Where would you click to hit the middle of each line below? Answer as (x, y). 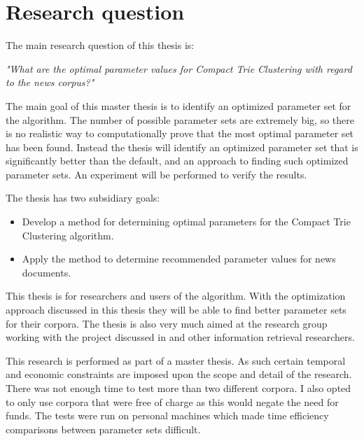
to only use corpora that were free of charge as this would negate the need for (172, 401)
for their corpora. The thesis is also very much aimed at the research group (167, 323)
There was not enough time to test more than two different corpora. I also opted (178, 388)
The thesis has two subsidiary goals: (83, 198)
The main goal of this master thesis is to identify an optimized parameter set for (178, 105)
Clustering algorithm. (68, 235)
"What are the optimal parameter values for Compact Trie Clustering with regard (179, 68)
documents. (47, 272)
